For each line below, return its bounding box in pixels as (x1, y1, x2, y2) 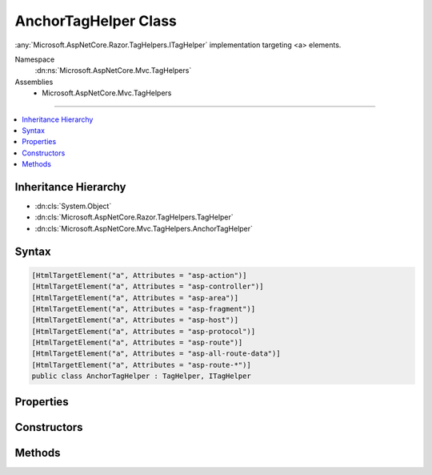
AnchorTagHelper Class (14, 12, 178, 30)
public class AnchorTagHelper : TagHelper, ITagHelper (31, 372, 251, 380)
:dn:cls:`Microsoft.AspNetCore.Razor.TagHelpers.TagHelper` (34, 212, 234, 222)
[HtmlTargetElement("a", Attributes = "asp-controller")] (31, 282, 264, 292)
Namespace (14, 54, 55, 64)
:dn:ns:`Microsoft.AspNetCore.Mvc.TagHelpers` (34, 66, 192, 75)
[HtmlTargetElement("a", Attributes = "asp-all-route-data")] (31, 349, 281, 358)
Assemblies (14, 77, 54, 87)
